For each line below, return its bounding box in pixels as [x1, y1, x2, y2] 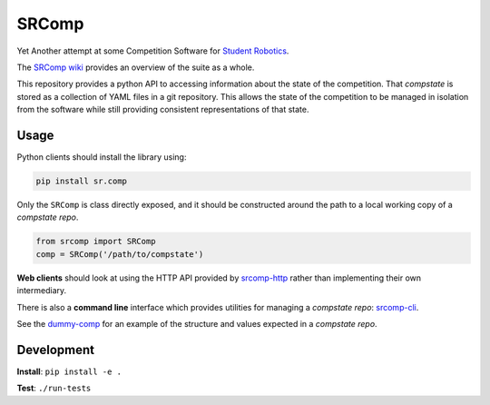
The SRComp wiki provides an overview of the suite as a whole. [16, 62, 255, 73]
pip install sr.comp [35, 176, 127, 186]
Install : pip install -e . [16, 366, 122, 377]
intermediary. [16, 285, 67, 296]
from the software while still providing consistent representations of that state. [16, 104, 309, 115]
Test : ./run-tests [16, 382, 92, 394]
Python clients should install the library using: [16, 152, 187, 163]
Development [16, 341, 95, 358]
